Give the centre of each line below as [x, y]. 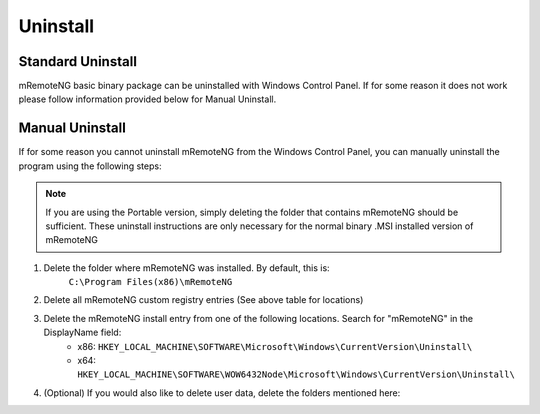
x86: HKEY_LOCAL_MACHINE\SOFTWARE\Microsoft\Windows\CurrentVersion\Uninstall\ [275, 346]
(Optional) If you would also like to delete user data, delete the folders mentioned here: [222, 392]
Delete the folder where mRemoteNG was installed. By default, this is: [186, 267]
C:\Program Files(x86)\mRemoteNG [150, 282]
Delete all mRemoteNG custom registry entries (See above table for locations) [203, 300]
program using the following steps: [90, 166]
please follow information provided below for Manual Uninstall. [147, 99]
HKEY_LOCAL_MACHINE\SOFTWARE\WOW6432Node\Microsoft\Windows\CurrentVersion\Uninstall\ [296, 374]
